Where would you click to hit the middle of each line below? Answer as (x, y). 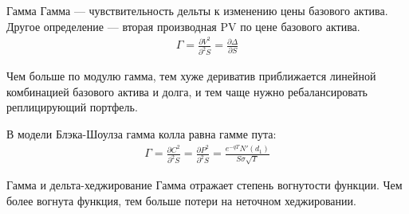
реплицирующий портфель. (72, 107)
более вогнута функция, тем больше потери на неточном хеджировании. (181, 200)
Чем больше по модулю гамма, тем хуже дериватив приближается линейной (191, 76)
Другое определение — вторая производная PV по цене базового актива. (183, 26)
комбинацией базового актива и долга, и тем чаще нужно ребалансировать (187, 91)
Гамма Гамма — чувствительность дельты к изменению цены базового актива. (197, 10)
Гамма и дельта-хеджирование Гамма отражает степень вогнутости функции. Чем (204, 185)
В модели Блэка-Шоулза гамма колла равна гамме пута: (142, 133)
